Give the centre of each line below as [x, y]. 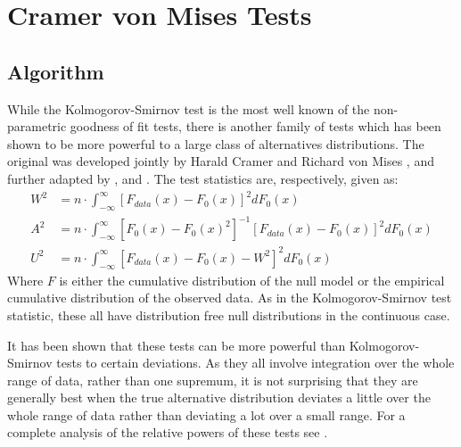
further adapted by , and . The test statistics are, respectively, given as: [203, 178]
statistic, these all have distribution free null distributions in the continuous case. [229, 315]
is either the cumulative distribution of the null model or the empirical [252, 280]
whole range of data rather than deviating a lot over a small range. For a [206, 414]
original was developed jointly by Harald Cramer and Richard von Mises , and [221, 161]
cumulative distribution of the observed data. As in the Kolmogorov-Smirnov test [230, 298]
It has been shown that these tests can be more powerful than [177, 345]
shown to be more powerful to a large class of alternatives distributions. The [216, 143]
